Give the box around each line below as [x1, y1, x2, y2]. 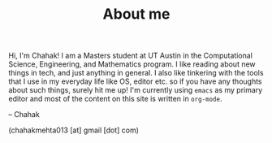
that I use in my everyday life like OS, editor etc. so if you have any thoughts [8, 76, 262, 86]
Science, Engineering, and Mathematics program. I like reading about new [8, 59, 256, 69]
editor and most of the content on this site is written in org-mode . [8, 94, 222, 104]
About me [102, 5, 171, 24]
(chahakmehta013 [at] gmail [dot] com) [8, 125, 140, 135]
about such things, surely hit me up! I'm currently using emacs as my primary [8, 85, 263, 95]
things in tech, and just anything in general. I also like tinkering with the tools [8, 68, 264, 78]
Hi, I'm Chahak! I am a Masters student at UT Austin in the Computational [8, 50, 253, 61]
